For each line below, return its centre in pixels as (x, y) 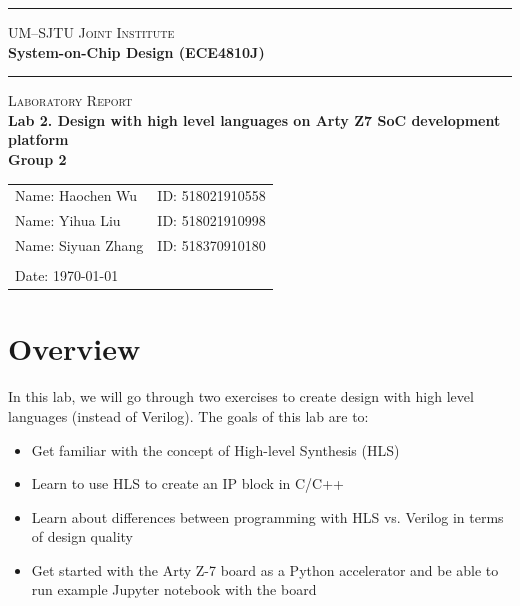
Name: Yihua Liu (68, 220)
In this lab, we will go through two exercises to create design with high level (241, 396)
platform (38, 139)
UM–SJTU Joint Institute (91, 32)
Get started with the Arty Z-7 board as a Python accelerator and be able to (265, 569)
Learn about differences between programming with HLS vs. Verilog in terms (267, 516)
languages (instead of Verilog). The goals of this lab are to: (188, 415)
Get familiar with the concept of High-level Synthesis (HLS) (215, 449)
